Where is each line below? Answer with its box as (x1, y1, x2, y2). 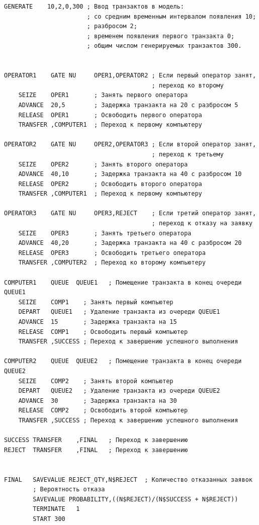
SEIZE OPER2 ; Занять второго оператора (18, 160, 188, 168)
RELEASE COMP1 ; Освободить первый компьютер (18, 328, 188, 335)
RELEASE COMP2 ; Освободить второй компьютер (18, 407, 188, 414)
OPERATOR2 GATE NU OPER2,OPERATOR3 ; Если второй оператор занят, (4, 141, 256, 148)
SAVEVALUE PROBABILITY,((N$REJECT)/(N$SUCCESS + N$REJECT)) (33, 495, 238, 503)
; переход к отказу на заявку (151, 220, 252, 227)
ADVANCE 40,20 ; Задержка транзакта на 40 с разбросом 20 (18, 239, 242, 247)
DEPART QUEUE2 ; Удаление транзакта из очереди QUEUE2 (18, 387, 220, 395)
